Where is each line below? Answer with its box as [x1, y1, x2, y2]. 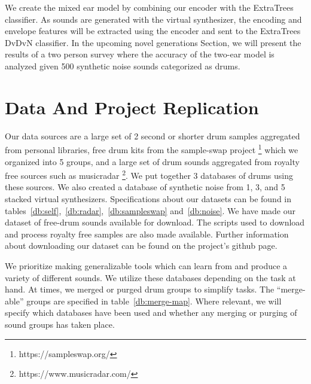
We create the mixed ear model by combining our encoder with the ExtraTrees [5, 1, 294, 13]
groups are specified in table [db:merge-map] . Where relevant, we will [26, 294, 282, 307]
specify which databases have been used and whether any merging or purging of [5, 306, 297, 319]
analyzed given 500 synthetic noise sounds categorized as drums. [5, 59, 240, 72]
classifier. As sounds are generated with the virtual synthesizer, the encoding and [5, 13, 302, 25]
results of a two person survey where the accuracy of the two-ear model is [5, 48, 275, 60]
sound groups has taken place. [5, 318, 115, 330]
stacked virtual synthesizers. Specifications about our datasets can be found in [5, 192, 292, 205]
